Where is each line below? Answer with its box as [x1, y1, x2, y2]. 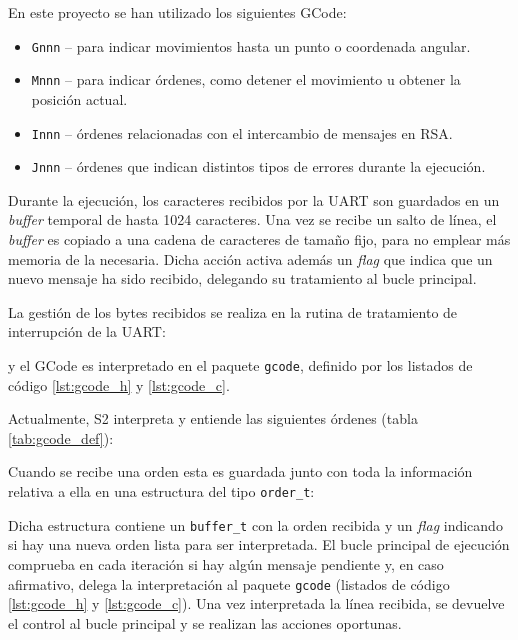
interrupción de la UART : [8, 321, 166, 342]
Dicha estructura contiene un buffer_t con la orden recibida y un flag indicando [8, 514, 503, 535]
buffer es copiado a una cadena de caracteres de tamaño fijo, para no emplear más [8, 229, 511, 249]
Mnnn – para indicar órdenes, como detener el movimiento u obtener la [31, 69, 461, 90]
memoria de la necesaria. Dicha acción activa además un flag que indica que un [8, 248, 493, 269]
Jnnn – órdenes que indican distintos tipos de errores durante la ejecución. [31, 156, 486, 177]
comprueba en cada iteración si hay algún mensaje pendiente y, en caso [8, 553, 444, 574]
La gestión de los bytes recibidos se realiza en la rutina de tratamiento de [8, 301, 458, 322]
